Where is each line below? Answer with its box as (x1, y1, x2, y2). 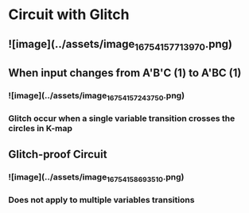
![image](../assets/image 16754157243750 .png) (8, 90, 185, 103)
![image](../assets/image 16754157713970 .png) (8, 37, 233, 52)
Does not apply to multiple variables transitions (8, 194, 195, 205)
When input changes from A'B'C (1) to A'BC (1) (8, 66, 242, 80)
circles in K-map (8, 123, 73, 134)
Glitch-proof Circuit (8, 147, 107, 161)
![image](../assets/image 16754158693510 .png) (8, 171, 185, 184)
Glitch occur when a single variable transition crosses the (8, 113, 235, 124)
